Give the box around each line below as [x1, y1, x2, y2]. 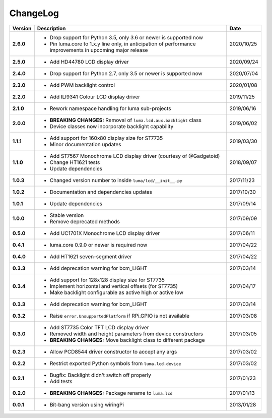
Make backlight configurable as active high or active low [49, 289, 184, 296]
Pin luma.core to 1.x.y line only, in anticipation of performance [49, 40, 196, 47]
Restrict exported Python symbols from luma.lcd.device [49, 360, 181, 367]
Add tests [49, 378, 73, 385]
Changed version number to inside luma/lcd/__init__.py [49, 176, 182, 184]
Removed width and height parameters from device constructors [49, 330, 203, 337]
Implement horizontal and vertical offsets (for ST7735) [49, 282, 178, 289]
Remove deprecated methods [49, 218, 120, 225]
